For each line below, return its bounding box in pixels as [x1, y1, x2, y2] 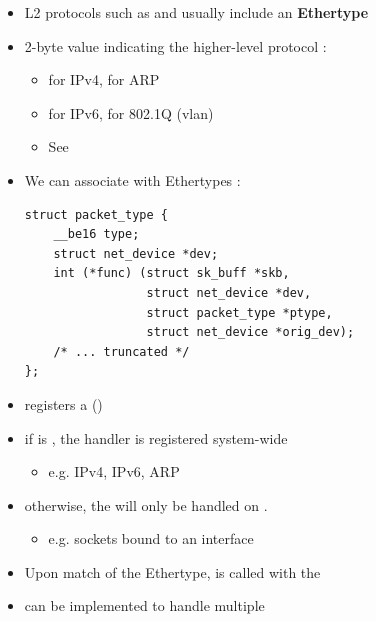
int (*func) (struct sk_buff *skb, [53, 266, 290, 281]
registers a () [24, 393, 103, 414]
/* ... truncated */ [53, 344, 190, 359]
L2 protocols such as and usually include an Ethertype [24, 2, 369, 22]
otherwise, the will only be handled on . [24, 494, 268, 515]
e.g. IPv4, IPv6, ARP [48, 461, 180, 482]
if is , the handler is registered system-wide [24, 427, 288, 448]
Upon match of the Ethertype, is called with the [24, 561, 321, 582]
